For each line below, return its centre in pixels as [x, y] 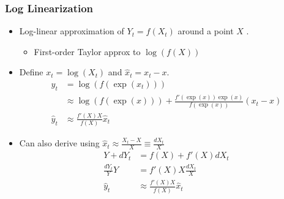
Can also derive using [59, 143]
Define [31, 72]
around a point [206, 31]
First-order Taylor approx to [87, 51]
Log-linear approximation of [72, 31]
